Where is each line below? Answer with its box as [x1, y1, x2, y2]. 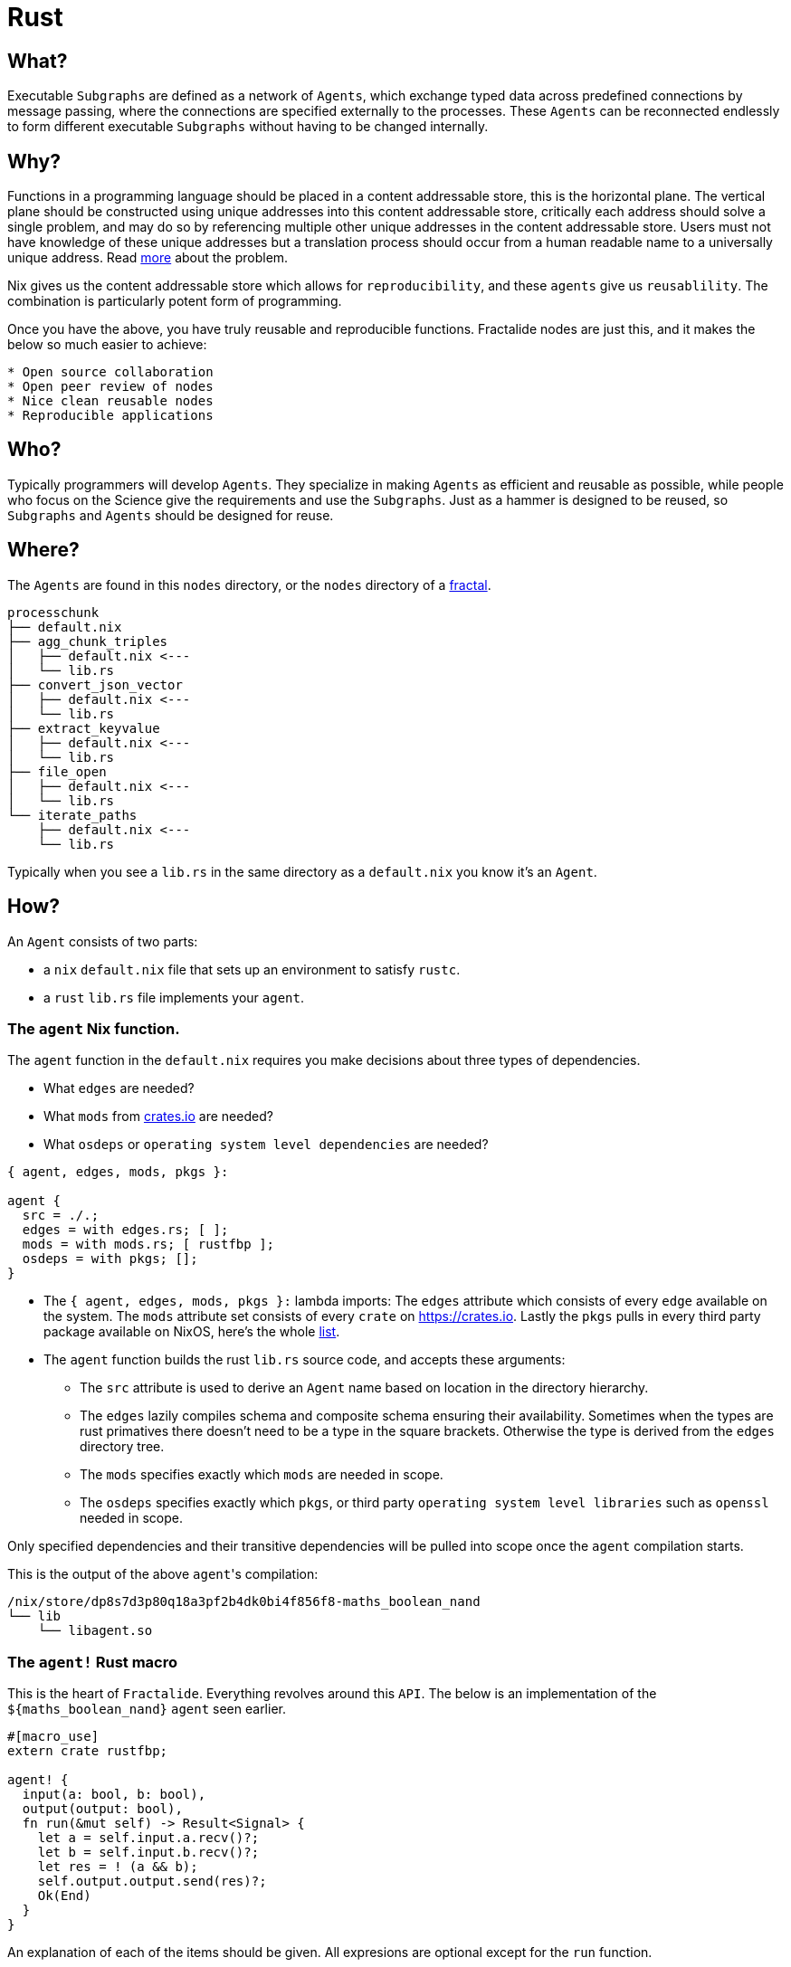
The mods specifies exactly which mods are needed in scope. [80, 1467, 443, 1483]
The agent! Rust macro [7, 1652, 178, 1671]
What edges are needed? [43, 1080, 195, 1097]
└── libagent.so [37, 1623, 153, 1639]
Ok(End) [37, 1888, 91, 1904]
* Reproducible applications [7, 408, 214, 423]
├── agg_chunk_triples [7, 633, 168, 649]
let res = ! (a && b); [37, 1859, 198, 1875]
